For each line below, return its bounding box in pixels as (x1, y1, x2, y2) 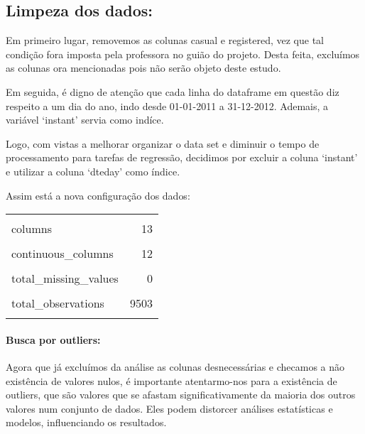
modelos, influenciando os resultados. (6, 415, 167, 430)
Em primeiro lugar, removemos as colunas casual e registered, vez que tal (6, 33, 324, 48)
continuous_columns (11, 245, 114, 262)
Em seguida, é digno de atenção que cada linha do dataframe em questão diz (6, 84, 339, 99)
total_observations (11, 295, 104, 312)
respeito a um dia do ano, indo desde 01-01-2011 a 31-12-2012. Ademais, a (6, 98, 329, 113)
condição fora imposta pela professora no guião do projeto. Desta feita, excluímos (6, 46, 360, 61)
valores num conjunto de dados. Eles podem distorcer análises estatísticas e (6, 401, 333, 416)
